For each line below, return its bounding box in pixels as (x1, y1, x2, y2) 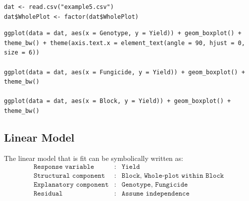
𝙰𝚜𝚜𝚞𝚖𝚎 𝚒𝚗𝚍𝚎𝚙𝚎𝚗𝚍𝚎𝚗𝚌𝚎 (121, 190, 190, 198)
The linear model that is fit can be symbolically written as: (4, 152, 183, 163)
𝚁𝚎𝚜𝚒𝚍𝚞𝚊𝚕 (33, 190, 63, 198)
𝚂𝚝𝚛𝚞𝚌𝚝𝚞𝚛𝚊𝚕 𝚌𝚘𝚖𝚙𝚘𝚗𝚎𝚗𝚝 (33, 172, 105, 180)
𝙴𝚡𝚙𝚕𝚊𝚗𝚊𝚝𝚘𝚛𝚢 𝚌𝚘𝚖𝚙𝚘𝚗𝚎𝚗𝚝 (33, 181, 109, 189)
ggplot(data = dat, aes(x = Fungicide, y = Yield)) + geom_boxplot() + (4, 68, 245, 76)
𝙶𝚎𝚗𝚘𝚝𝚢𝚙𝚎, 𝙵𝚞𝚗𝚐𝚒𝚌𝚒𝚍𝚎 (121, 181, 188, 189)
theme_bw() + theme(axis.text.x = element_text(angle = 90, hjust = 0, (4, 39, 245, 47)
